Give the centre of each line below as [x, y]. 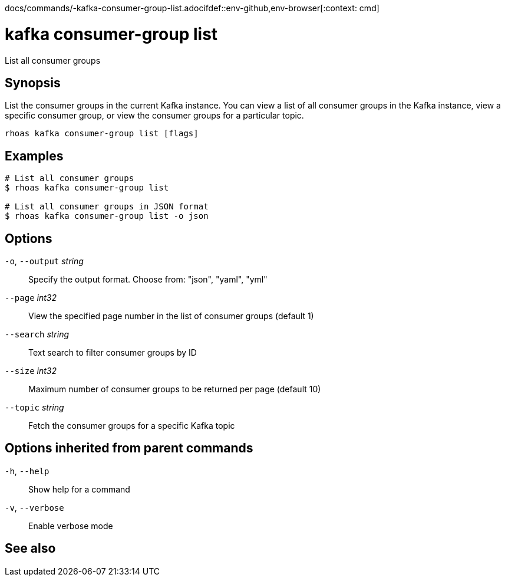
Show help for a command [79, 489]
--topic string [34, 408]
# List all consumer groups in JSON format [107, 207]
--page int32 [31, 298]
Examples [34, 156]
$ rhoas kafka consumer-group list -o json [107, 216]
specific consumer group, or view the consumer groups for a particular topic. [154, 116]
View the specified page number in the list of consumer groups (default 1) [171, 316]
